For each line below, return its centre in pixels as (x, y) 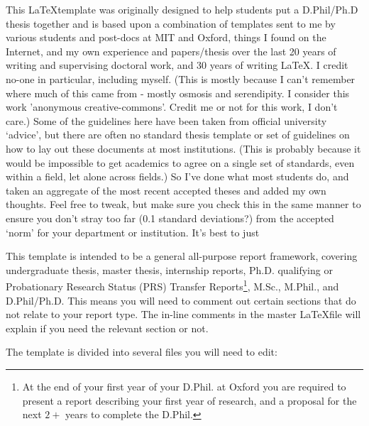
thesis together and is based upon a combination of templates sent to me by (171, 23)
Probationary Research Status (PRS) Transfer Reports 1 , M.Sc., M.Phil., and (172, 285)
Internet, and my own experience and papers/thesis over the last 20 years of (171, 51)
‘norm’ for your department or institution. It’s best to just (133, 232)
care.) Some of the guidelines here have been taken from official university (166, 120)
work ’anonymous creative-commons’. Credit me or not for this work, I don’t (172, 107)
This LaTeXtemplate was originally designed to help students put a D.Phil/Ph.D (182, 9)
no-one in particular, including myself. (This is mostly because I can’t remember (181, 78)
